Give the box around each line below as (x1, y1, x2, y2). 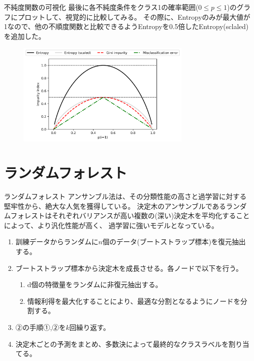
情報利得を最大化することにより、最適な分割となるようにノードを (27, 295, 241, 306)
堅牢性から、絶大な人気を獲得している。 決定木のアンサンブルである (4, 200, 226, 211)
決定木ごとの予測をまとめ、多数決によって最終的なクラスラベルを (15, 338, 229, 349)
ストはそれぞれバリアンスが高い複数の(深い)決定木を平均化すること (31, 210, 250, 221)
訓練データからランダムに (15, 236, 98, 247)
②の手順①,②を (15, 322, 66, 332)
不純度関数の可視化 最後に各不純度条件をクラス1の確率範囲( (4, 2, 198, 12)
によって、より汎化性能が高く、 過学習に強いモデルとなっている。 (4, 220, 219, 230)
